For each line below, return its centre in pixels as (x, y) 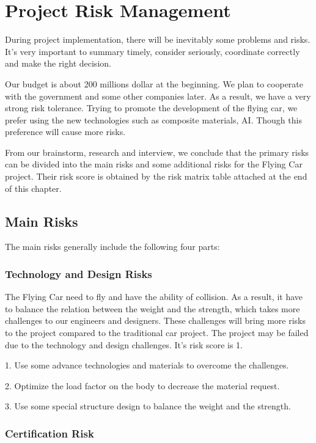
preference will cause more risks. (65, 132)
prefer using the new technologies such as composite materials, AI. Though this (153, 119)
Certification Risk (50, 433)
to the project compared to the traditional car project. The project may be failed (157, 333)
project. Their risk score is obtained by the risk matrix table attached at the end (156, 176)
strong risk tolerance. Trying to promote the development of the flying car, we (151, 108)
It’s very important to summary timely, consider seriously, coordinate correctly (152, 51)
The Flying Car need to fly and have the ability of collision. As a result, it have (154, 297)
